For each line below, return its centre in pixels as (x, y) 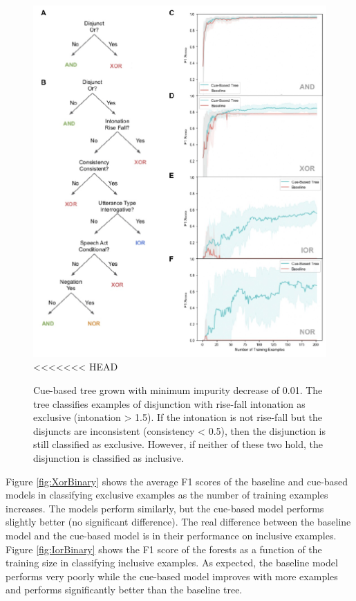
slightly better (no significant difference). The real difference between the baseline (178, 522)
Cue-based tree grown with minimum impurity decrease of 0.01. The (178, 389)
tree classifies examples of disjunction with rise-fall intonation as (169, 403)
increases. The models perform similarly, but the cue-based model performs (165, 508)
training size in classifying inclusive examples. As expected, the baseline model (172, 563)
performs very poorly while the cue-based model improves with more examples (172, 576)
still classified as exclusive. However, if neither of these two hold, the (178, 444)
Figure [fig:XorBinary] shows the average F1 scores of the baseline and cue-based (177, 481)
